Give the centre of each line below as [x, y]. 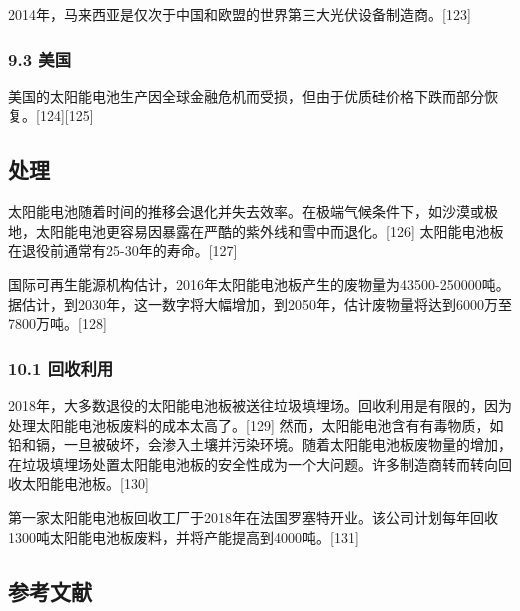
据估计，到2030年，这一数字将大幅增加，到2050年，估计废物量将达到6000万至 [260, 303]
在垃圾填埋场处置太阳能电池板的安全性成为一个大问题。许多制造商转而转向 [253, 463]
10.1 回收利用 [61, 367]
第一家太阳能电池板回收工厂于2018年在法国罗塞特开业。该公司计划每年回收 [253, 516]
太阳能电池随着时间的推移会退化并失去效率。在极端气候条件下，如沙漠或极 [253, 211]
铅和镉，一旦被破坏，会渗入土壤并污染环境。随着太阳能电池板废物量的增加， [260, 444]
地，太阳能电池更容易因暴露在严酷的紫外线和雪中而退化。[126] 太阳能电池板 [256, 230]
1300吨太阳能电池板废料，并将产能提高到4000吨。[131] [183, 536]
